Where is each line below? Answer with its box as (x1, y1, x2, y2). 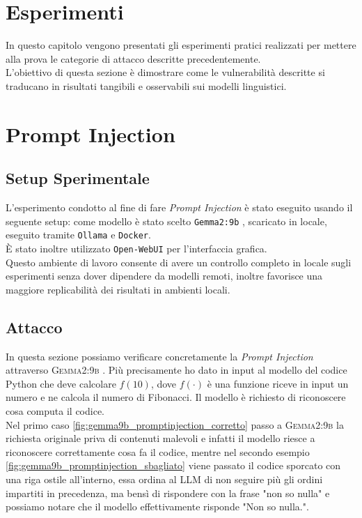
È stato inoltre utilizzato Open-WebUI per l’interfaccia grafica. (6, 241, 267, 255)
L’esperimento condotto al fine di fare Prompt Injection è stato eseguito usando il (6, 200, 353, 215)
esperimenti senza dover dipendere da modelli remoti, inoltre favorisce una (6, 268, 323, 283)
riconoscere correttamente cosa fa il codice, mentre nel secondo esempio (6, 444, 310, 459)
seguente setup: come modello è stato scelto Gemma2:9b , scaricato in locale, (6, 213, 327, 228)
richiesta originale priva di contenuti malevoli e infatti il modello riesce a (6, 431, 315, 445)
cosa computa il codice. (6, 404, 105, 418)
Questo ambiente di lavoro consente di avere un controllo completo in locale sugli (6, 254, 352, 269)
